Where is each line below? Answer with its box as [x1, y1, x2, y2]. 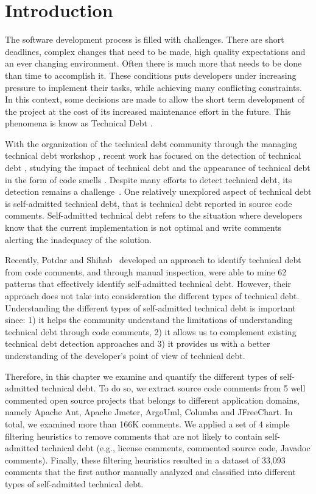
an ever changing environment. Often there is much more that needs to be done [5, 57, 302, 70]
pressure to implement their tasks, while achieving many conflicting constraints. [5, 81, 302, 93]
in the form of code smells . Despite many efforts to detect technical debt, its [5, 173, 292, 186]
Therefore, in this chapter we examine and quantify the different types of [5, 369, 277, 382]
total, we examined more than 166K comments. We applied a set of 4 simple [5, 417, 290, 430]
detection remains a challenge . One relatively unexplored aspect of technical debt [5, 185, 312, 198]
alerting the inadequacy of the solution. [5, 233, 152, 245]
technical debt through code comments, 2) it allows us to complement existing [5, 325, 297, 338]
